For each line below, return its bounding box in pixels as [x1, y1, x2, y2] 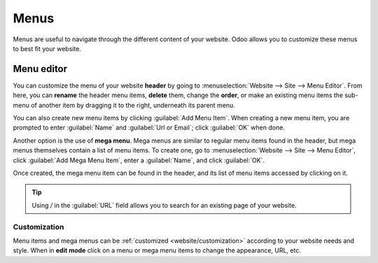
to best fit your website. [13, 44, 82, 52]
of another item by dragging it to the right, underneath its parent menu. [30, 101, 236, 109]
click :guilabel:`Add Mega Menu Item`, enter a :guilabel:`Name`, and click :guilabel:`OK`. [13, 156, 265, 164]
